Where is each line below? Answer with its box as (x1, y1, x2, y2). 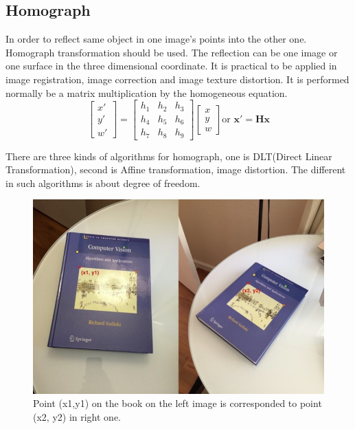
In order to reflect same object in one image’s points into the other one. (5, 32, 307, 46)
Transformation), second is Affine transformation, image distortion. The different (5, 162, 346, 177)
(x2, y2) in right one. (33, 409, 122, 423)
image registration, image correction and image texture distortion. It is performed (5, 71, 350, 86)
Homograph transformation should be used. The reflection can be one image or (5, 45, 338, 59)
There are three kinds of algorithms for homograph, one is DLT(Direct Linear (5, 148, 332, 163)
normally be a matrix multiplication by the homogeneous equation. (5, 85, 288, 100)
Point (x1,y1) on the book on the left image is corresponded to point (33, 396, 322, 410)
